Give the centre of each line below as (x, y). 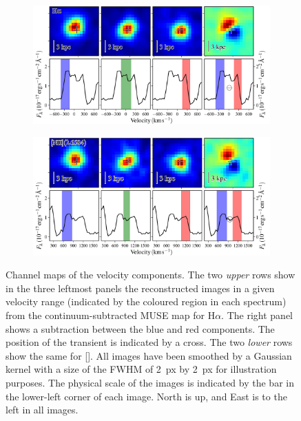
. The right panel (257, 315)
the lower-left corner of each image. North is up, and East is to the (146, 396)
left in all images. (42, 410)
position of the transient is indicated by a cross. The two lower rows (149, 342)
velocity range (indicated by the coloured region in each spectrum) (146, 301)
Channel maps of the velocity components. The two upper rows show (150, 275)
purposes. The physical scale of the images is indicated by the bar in (150, 382)
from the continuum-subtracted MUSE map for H (111, 315)
